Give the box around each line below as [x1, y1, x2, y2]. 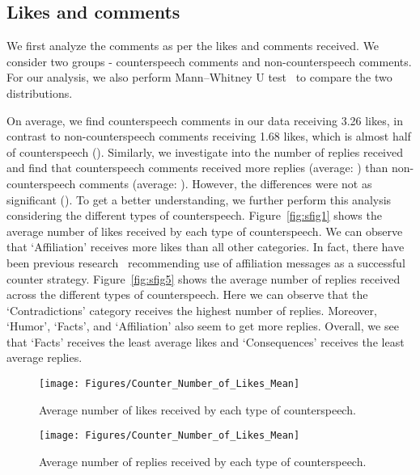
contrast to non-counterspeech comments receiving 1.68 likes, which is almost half [6, 128, 411, 145]
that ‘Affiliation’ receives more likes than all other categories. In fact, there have [6, 238, 405, 255]
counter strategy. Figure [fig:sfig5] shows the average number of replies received [6, 270, 401, 287]
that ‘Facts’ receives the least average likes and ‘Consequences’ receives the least [6, 333, 405, 350]
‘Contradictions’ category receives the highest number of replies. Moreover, [6, 301, 377, 318]
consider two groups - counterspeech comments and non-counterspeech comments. [6, 53, 412, 69]
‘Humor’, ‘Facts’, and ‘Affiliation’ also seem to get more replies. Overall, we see [6, 317, 399, 334]
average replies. [6, 349, 83, 366]
